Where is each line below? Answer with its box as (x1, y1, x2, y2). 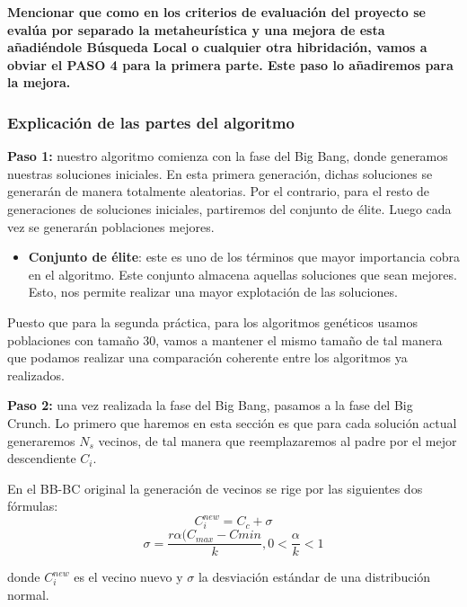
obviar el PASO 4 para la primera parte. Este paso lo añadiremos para (7, 55, 454, 74)
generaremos (7, 431, 75, 450)
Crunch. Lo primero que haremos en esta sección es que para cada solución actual (7, 413, 457, 432)
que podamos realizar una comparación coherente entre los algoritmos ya (7, 348, 408, 367)
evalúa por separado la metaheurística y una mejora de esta (7, 20, 385, 39)
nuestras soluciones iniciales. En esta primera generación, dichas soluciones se (7, 164, 433, 183)
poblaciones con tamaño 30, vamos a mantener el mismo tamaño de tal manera (7, 330, 443, 349)
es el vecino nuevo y (74, 567, 183, 586)
